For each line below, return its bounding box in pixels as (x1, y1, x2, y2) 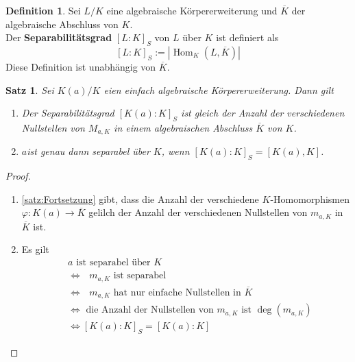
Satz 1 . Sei (5, 82, 54, 97)
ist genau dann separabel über (27, 144, 150, 158)
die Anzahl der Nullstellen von (86, 305, 214, 315)
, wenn (161, 144, 190, 158)
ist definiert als (216, 30, 279, 45)
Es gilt (21, 242, 49, 256)
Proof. (5, 169, 31, 183)
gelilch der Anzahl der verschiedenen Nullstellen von (88, 205, 308, 219)
